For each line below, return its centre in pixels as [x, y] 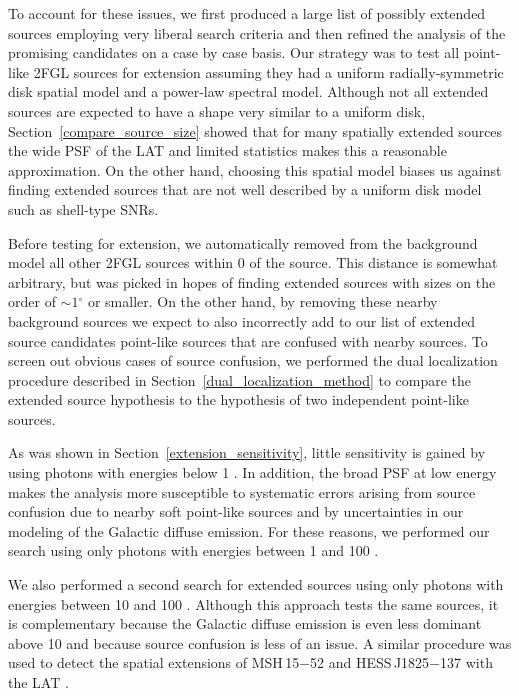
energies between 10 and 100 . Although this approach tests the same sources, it [253, 603]
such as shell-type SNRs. [83, 208]
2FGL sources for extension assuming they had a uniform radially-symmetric [268, 71]
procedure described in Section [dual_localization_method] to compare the [240, 379]
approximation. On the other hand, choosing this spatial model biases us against [255, 169]
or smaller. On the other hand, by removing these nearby [262, 301]
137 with [466, 662]
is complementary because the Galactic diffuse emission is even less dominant [245, 623]
